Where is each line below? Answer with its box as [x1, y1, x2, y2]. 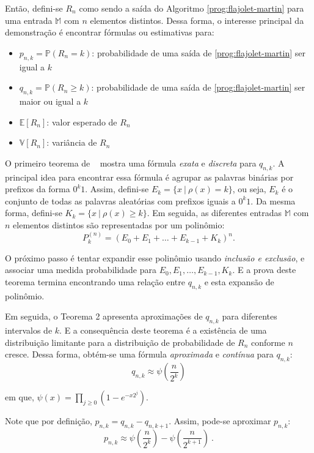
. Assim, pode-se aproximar [169, 414, 271, 427]
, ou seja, [232, 182, 266, 195]
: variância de [46, 136, 97, 149]
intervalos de [5, 324, 53, 337]
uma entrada [5, 13, 53, 26]
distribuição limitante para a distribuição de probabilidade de [5, 335, 235, 348]
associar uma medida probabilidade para [5, 263, 157, 276]
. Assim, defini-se [85, 182, 149, 195]
